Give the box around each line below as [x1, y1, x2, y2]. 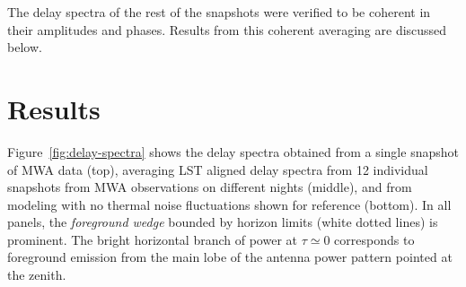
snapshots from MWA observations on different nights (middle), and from [7, 178, 412, 196]
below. [7, 38, 42, 57]
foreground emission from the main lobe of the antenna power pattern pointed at [7, 248, 453, 266]
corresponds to [334, 230, 415, 248]
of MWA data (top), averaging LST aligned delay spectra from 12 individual [7, 160, 428, 178]
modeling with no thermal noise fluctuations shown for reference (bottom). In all [7, 195, 452, 213]
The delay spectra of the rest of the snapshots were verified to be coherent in [7, 3, 431, 21]
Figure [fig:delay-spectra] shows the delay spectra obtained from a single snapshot [7, 142, 459, 161]
